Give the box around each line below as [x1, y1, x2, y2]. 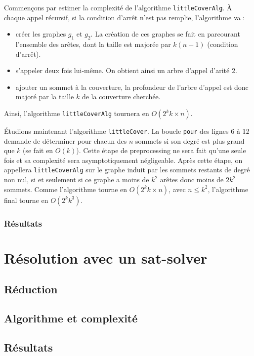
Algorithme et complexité [4, 311, 138, 326]
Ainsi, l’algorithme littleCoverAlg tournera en [4, 108, 149, 119]
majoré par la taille [15, 91, 74, 102]
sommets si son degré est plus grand [135, 135, 245, 146]
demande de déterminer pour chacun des [4, 135, 127, 146]
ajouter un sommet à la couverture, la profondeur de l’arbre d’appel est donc [15, 81, 249, 92]
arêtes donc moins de [160, 174, 224, 185]
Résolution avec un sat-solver [4, 247, 208, 268]
